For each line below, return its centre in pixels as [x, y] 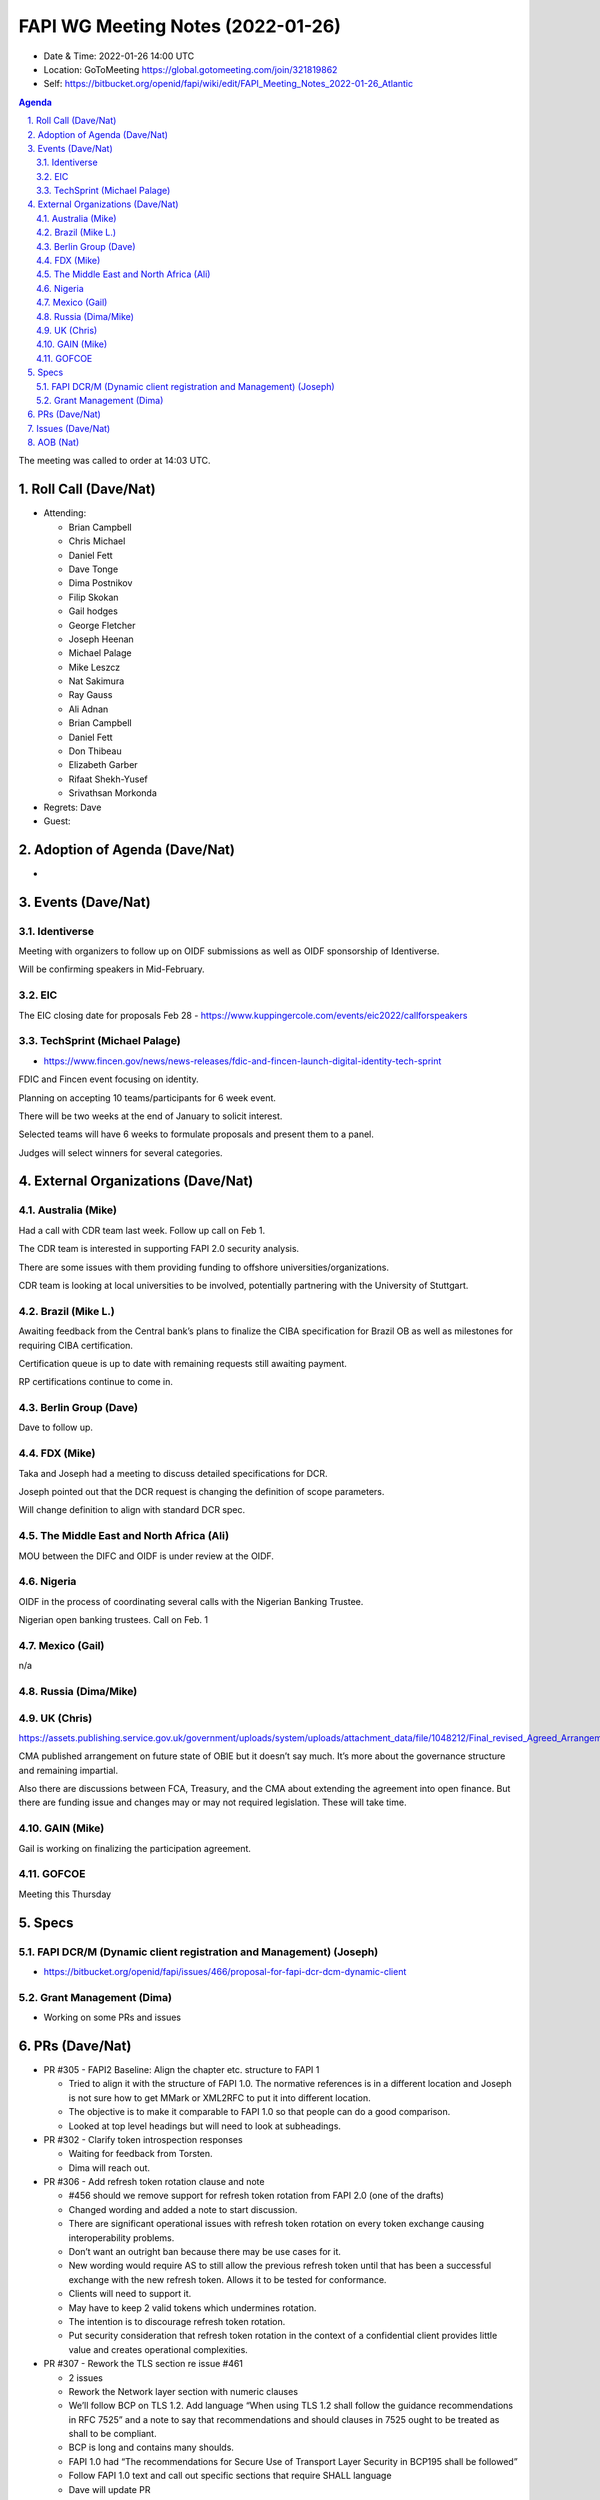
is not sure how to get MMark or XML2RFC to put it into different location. [219, 2097]
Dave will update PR [109, 2489]
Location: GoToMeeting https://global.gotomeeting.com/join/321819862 [190, 69]
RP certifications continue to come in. [96, 1382]
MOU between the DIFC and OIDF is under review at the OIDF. [146, 1556]
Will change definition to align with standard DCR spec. [131, 1510]
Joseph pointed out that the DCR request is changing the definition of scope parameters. [201, 1491]
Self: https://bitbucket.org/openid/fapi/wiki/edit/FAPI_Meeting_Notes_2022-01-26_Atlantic [228, 84]
